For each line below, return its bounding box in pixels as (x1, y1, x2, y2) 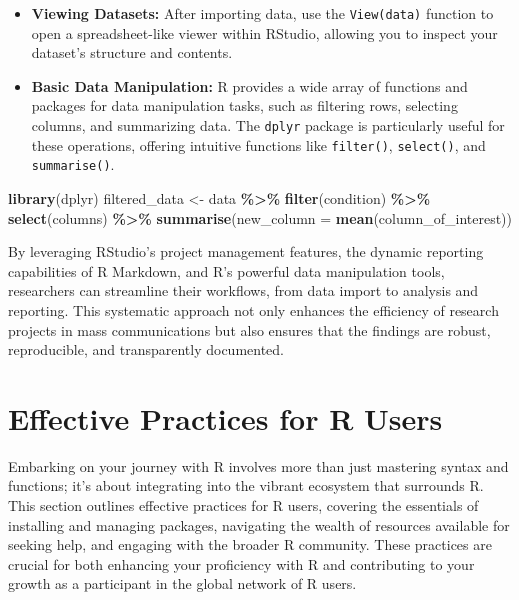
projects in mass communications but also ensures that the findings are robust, (8, 319, 491, 340)
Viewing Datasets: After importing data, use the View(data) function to (31, 3, 494, 23)
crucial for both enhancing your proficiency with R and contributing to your (8, 553, 475, 574)
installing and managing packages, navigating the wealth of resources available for (8, 514, 510, 535)
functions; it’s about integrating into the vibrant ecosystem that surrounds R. (8, 475, 484, 496)
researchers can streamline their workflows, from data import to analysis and (8, 280, 479, 301)
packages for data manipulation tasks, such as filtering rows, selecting (31, 95, 458, 116)
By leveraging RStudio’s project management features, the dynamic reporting (8, 241, 484, 262)
